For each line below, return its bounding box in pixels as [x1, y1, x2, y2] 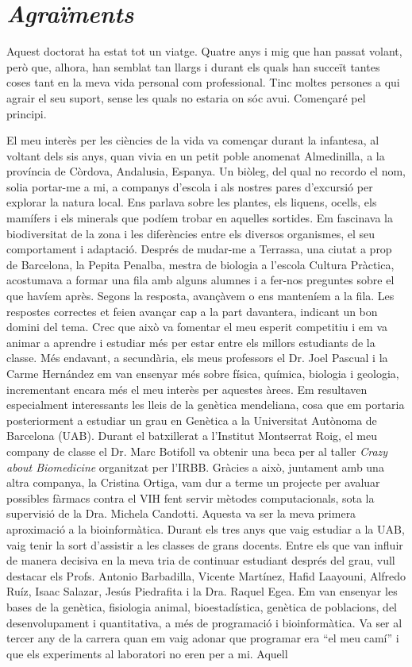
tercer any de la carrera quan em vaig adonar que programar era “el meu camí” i [6, 630, 399, 646]
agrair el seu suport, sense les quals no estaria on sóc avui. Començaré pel [6, 89, 366, 106]
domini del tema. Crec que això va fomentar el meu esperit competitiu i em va [6, 318, 388, 335]
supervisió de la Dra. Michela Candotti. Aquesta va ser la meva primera [6, 505, 356, 522]
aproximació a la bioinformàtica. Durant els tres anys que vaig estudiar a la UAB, [6, 520, 405, 537]
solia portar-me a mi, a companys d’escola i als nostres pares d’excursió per [6, 178, 373, 195]
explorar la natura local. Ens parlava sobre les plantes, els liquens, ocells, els [6, 194, 377, 210]
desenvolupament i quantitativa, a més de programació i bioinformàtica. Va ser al [6, 614, 402, 630]
